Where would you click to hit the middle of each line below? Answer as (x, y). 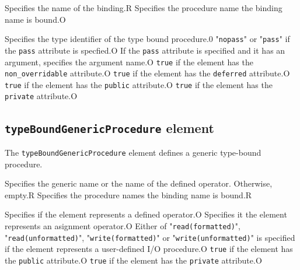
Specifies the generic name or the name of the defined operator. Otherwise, (139, 183)
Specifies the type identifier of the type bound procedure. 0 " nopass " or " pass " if (147, 39)
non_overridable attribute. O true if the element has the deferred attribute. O (147, 73)
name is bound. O (35, 19)
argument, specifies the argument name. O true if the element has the (129, 62)
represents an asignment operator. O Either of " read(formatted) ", (123, 225)
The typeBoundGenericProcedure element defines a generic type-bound (133, 152)
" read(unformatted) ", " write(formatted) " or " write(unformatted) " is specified (150, 237)
